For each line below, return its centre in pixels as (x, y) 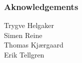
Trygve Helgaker (29, 25)
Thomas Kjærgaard (34, 45)
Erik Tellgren (24, 54)
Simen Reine (23, 35)
